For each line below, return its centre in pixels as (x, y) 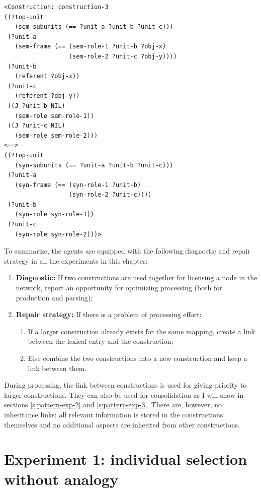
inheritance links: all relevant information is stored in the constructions (114, 414)
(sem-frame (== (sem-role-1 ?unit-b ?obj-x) (91, 47)
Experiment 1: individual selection (126, 459)
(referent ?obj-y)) (47, 96)
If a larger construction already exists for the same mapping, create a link (142, 331)
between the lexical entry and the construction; (101, 341)
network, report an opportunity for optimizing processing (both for (119, 288)
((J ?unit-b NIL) (36, 106)
